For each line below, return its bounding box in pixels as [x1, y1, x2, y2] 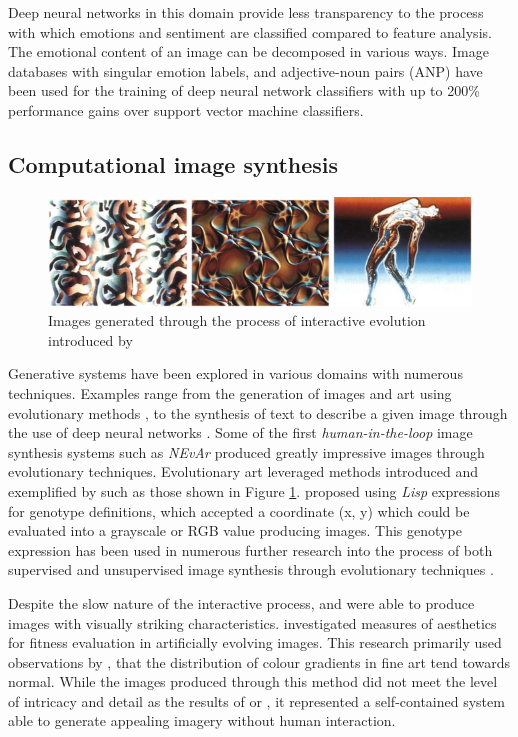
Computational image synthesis [8, 148, 339, 179]
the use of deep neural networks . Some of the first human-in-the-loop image [8, 422, 473, 443]
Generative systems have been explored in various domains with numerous [8, 363, 463, 384]
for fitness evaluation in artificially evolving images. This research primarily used [8, 632, 502, 653]
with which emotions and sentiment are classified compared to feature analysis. [8, 21, 492, 42]
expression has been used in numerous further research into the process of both [8, 539, 493, 560]
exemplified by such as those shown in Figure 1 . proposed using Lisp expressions [8, 480, 501, 501]
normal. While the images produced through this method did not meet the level [8, 671, 498, 692]
